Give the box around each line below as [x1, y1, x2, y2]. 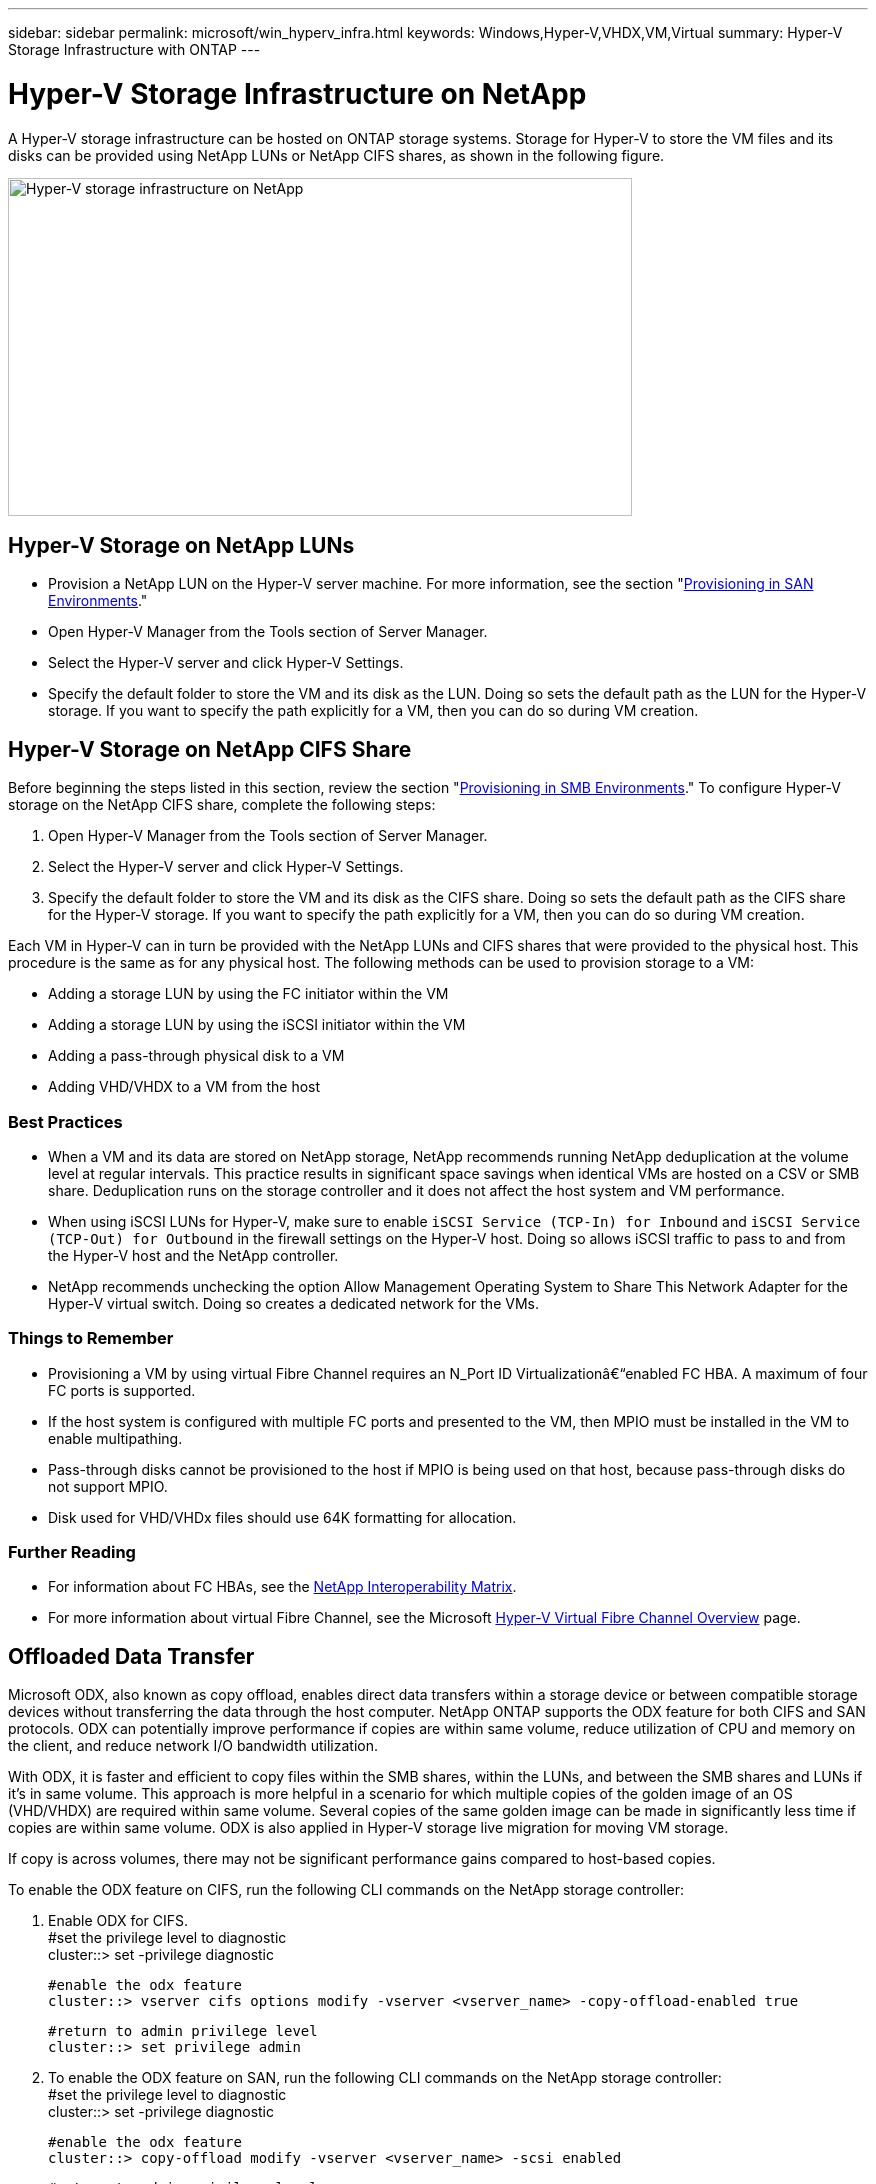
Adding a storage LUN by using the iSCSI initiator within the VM [48, 1016, 466, 1034]
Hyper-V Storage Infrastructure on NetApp [8, 76, 587, 111]
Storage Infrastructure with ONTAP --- [8, 41, 261, 58]
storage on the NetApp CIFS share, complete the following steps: [8, 796, 436, 814]
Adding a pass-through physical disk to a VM [48, 1047, 345, 1065]
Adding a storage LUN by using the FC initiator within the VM [48, 985, 449, 1003]
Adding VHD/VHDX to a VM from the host [48, 1078, 321, 1096]
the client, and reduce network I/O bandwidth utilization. [8, 1737, 379, 1755]
